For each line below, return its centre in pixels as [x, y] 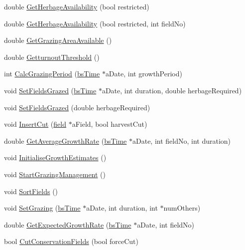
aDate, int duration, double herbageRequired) [172, 90]
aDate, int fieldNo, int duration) [182, 140]
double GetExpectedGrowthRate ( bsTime [68, 224]
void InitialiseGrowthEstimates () [55, 157]
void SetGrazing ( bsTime [42, 208]
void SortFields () [31, 191]
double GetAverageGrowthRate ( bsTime [65, 140]
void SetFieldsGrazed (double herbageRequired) [77, 107]
